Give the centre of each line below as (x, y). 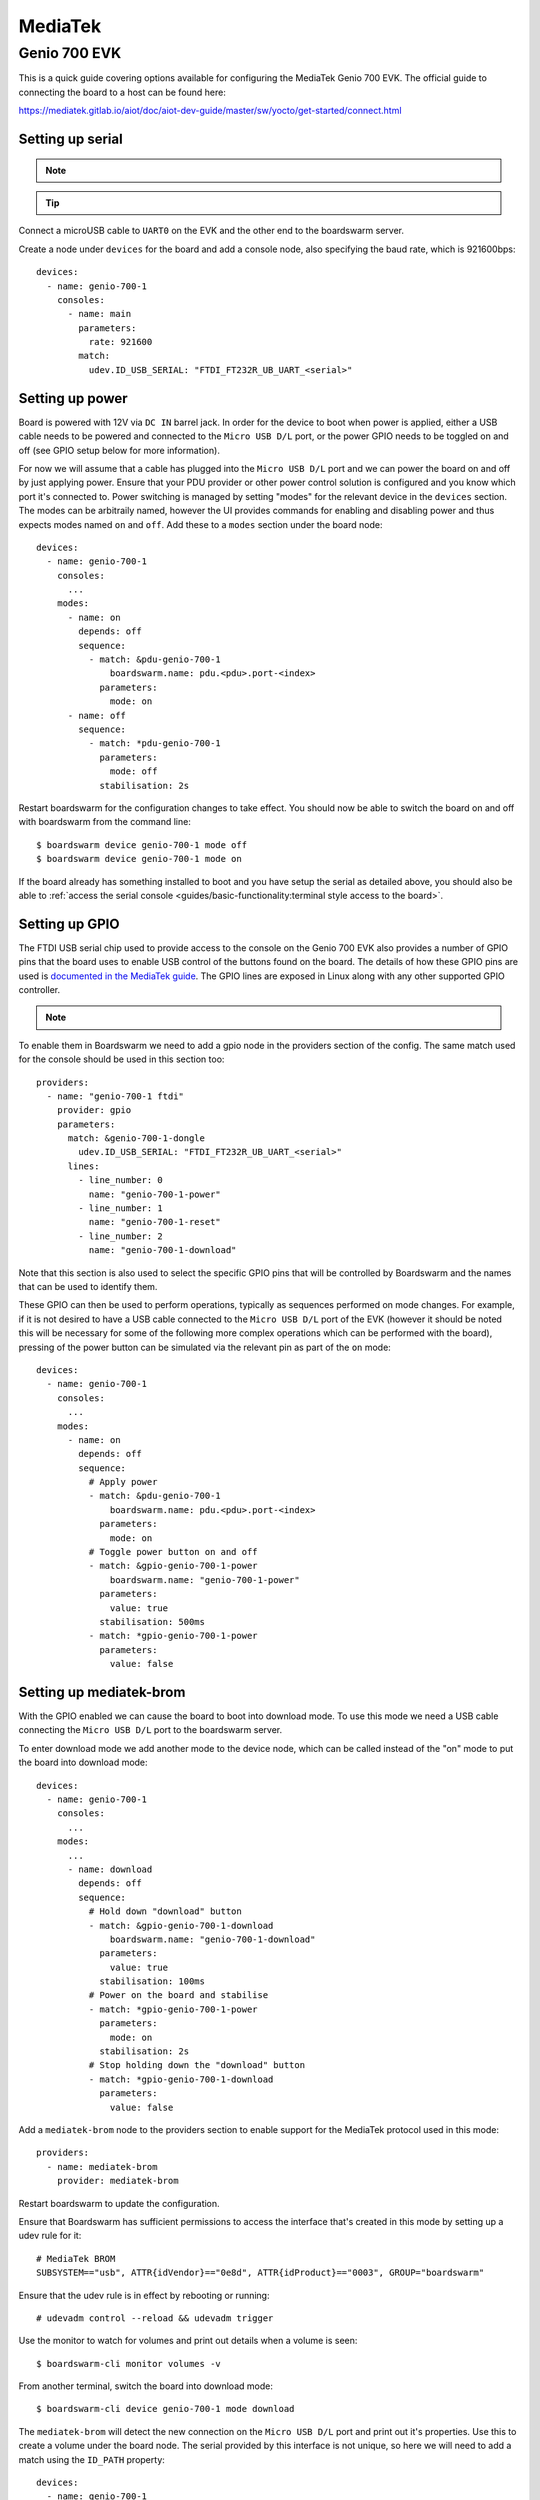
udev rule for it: (50, 2236)
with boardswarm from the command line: (105, 822)
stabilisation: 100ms (152, 1981)
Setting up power (73, 398)
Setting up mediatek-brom (102, 1691)
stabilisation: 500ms (152, 1621)
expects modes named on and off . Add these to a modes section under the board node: (200, 524)
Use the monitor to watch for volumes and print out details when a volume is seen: (188, 2341)
